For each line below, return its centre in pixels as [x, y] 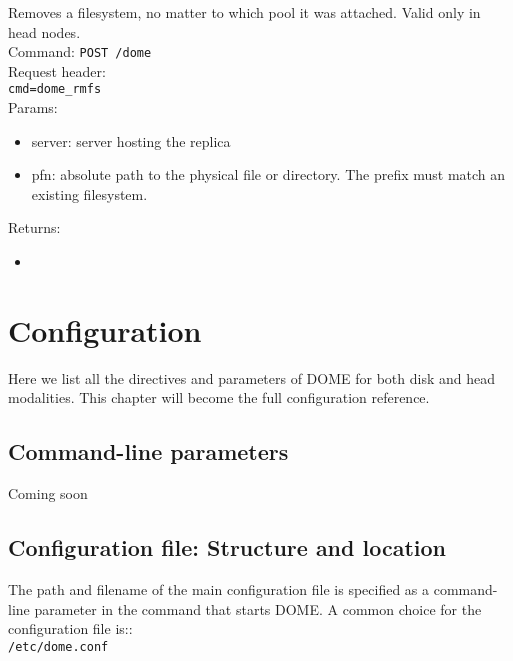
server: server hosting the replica [131, 140]
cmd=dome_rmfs [55, 89]
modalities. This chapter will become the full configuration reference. [219, 397]
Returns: [34, 227]
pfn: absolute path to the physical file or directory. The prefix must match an [268, 174]
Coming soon [48, 493]
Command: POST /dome [80, 51]
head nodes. [44, 31]
